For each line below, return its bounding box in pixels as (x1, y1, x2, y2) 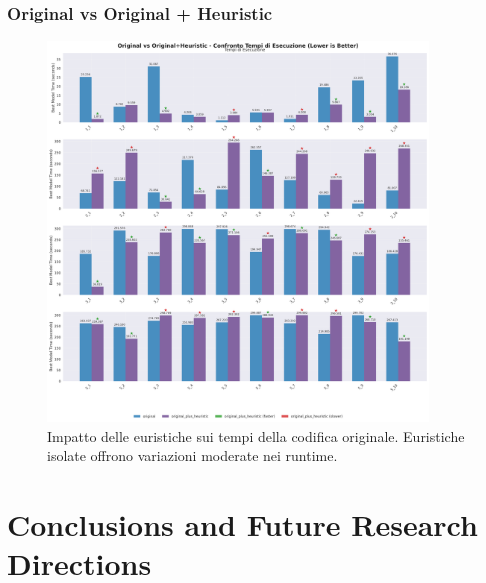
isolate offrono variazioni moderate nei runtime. (47, 445, 338, 466)
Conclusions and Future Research (7, 504, 478, 545)
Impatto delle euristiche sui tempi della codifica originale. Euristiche (47, 425, 465, 446)
